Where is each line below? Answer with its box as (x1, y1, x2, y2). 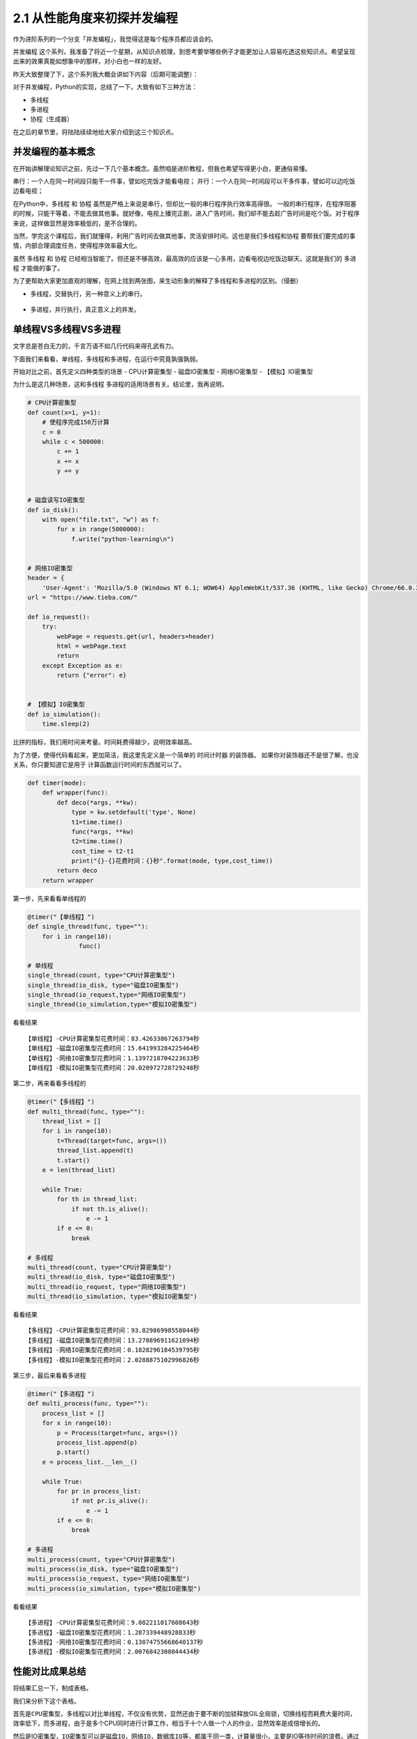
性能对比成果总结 (13, 1666, 86, 1678)
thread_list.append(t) (56, 1146, 135, 1155)
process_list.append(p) (56, 1439, 138, 1446)
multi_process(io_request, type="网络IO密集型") (27, 1575, 190, 1582)
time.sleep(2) (42, 720, 90, 728)
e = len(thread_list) (42, 1166, 116, 1174)
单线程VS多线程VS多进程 (13, 323, 121, 335)
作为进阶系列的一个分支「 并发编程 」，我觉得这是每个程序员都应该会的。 (13, 35, 217, 43)
